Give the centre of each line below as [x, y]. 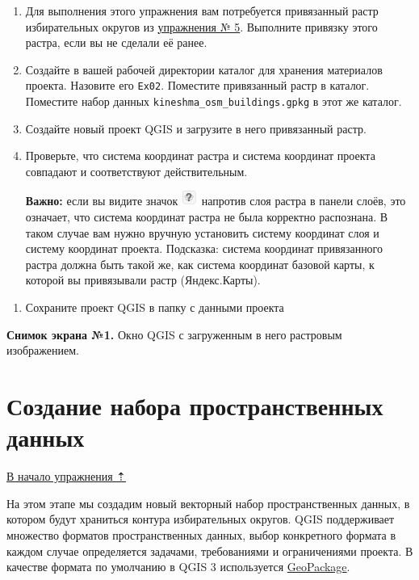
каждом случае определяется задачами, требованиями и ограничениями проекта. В [210, 551]
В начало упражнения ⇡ [67, 476]
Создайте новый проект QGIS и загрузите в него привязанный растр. [196, 128]
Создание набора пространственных [195, 406]
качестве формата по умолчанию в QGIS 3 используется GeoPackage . [178, 567]
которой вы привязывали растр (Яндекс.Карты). [143, 280]
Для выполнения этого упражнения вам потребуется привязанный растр [202, 11]
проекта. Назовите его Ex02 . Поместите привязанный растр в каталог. [197, 85]
